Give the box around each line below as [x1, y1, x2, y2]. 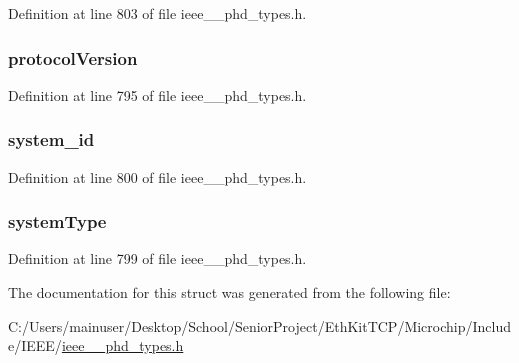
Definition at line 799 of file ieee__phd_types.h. [8, 248, 307, 269]
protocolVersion [8, 45, 138, 70]
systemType [8, 209, 107, 234]
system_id [8, 127, 95, 152]
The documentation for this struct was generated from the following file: [8, 282, 451, 303]
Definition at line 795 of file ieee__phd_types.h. [8, 84, 307, 105]
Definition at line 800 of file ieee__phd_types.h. [8, 166, 307, 187]
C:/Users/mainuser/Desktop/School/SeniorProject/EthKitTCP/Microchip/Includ [8, 315, 512, 336]
